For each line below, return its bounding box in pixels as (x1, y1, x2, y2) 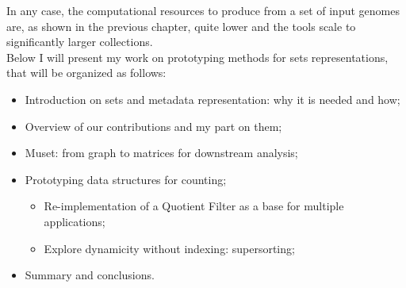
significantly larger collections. (6, 33, 153, 50)
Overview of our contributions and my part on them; (25, 117, 282, 134)
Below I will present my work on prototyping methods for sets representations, (6, 48, 389, 65)
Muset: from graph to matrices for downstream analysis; (25, 144, 298, 161)
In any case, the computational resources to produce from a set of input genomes (6, 2, 400, 18)
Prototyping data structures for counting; (25, 171, 227, 187)
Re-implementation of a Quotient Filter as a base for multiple (44, 198, 344, 214)
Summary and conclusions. (25, 267, 155, 283)
